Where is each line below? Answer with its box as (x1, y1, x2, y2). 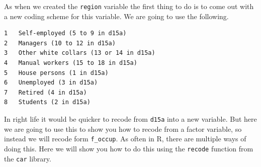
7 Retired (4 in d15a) (4, 89, 87, 96)
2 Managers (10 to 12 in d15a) (4, 39, 116, 47)
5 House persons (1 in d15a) (4, 69, 109, 76)
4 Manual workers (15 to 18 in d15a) (4, 59, 137, 67)
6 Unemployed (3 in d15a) (4, 79, 98, 87)
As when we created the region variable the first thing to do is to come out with (4, 1, 254, 11)
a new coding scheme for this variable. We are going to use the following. (4, 11, 229, 21)
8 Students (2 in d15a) (4, 99, 91, 106)
